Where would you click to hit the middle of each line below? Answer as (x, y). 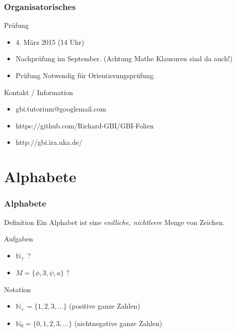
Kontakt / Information (39, 92)
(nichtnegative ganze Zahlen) (118, 323)
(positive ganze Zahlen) (105, 306)
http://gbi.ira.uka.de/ (49, 142)
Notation (18, 289)
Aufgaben (19, 239)
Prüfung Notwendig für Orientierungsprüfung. (85, 75)
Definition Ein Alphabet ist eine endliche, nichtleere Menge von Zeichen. (114, 222)
